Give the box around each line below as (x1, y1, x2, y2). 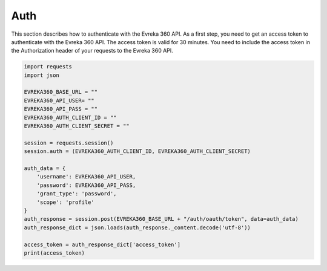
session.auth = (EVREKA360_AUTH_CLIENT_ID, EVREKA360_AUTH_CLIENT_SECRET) (24, 148, 251, 155)
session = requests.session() (24, 139, 114, 146)
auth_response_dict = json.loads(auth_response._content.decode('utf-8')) (24, 224, 251, 231)
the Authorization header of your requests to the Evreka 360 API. (11, 47, 174, 54)
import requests (24, 64, 73, 70)
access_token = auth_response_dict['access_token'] (24, 241, 181, 248)
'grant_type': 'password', (36, 191, 117, 197)
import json (24, 71, 60, 79)
